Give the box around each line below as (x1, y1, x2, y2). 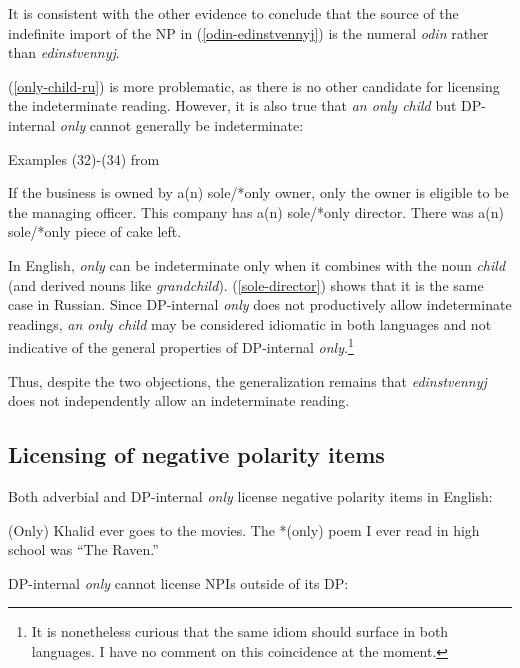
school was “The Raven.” (8, 539, 159, 560)
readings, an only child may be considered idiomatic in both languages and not (8, 313, 492, 334)
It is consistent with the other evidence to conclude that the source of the (8, 3, 459, 23)
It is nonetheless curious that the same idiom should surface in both (31, 621, 449, 642)
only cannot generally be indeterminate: (59, 114, 304, 135)
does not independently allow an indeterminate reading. (8, 390, 350, 411)
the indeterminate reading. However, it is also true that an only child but (8, 95, 457, 116)
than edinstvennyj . (8, 42, 120, 63)
